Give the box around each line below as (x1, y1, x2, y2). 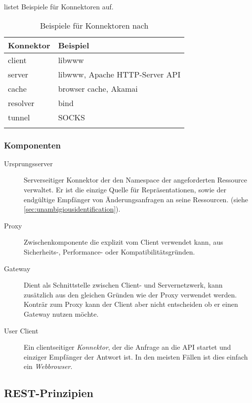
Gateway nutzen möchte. (24, 308, 99, 319)
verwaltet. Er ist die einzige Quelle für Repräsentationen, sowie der (24, 184, 226, 194)
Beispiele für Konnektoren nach (40, 19, 149, 31)
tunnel (8, 111, 30, 123)
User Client (4, 325, 39, 335)
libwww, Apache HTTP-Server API (58, 68, 181, 80)
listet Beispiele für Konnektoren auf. (4, 1, 114, 11)
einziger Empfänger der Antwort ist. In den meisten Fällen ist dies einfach (24, 351, 248, 362)
